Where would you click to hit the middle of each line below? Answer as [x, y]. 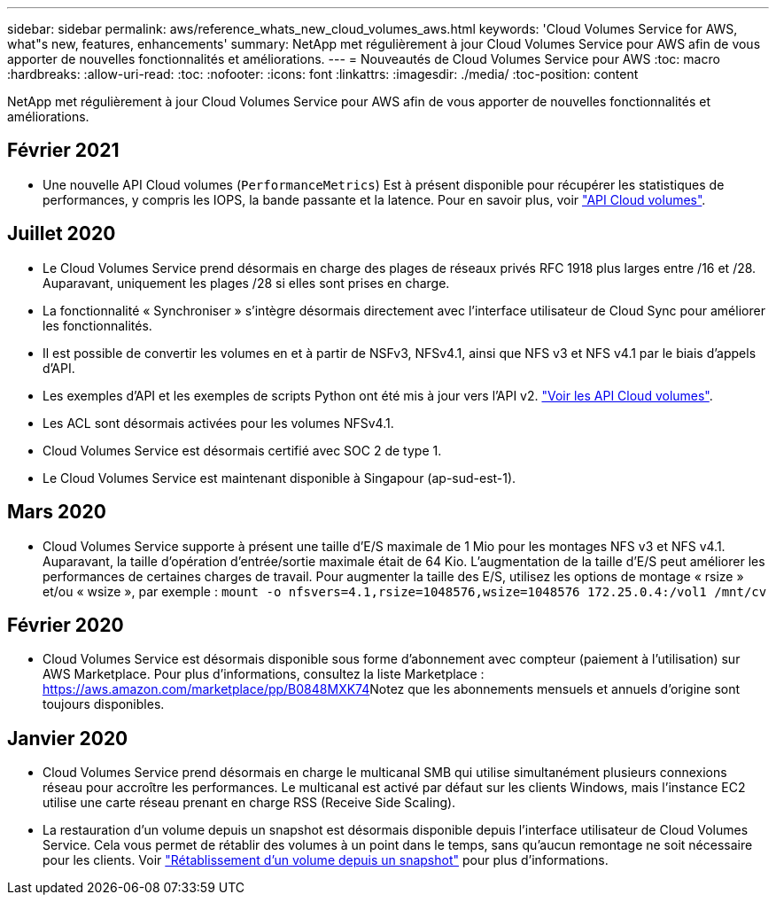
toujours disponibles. [104, 704]
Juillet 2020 [62, 234]
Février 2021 [63, 151]
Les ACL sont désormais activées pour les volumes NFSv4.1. [218, 423]
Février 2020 [66, 625]
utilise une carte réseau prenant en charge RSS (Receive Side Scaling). [249, 803]
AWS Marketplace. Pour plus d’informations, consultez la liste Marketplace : [264, 674]
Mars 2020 [57, 512]
